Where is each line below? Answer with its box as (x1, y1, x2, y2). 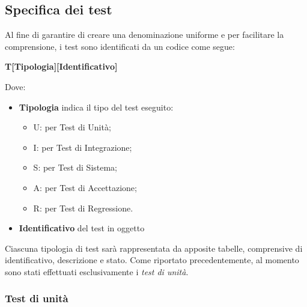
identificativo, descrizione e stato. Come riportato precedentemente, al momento (5, 254, 299, 266)
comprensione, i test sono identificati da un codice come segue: (5, 40, 235, 52)
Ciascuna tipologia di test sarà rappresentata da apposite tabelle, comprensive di (5, 242, 303, 254)
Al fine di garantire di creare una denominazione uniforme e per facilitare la (5, 28, 284, 41)
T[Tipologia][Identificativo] (5, 60, 118, 73)
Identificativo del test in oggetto (19, 222, 145, 234)
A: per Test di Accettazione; (33, 181, 137, 193)
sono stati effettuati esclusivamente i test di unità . (5, 265, 189, 278)
